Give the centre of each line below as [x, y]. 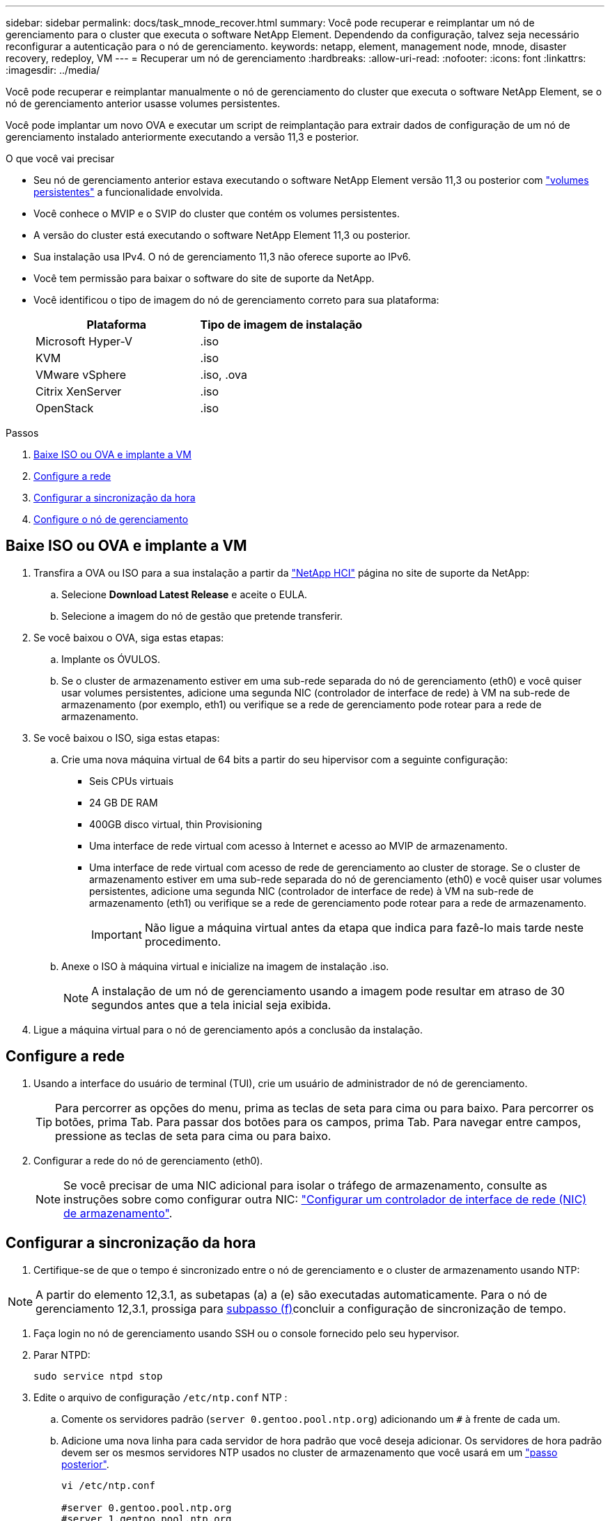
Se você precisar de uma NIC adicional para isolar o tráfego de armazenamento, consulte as [305, 1185]
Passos [22, 433]
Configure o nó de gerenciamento [111, 519]
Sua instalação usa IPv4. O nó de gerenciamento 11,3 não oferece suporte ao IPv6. [222, 257]
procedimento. [183, 941]
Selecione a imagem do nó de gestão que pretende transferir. [202, 616]
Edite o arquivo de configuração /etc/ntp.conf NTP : [161, 1397]
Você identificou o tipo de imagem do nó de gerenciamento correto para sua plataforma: [236, 300]
